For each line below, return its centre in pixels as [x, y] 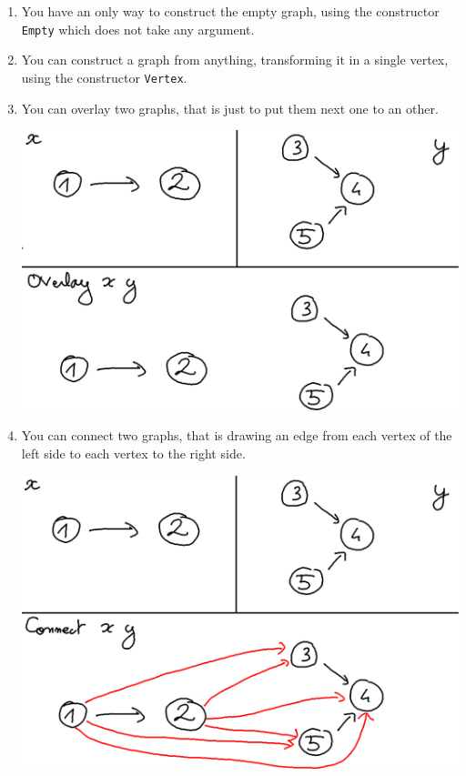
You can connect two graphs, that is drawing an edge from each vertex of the [237, 435]
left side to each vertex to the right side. [133, 453]
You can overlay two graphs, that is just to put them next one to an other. [230, 108]
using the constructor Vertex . [104, 77]
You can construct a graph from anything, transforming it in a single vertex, [235, 60]
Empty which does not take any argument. [138, 29]
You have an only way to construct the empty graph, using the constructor [230, 11]
